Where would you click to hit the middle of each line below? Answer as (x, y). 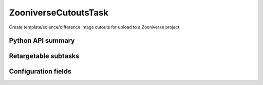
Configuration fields (40, 72)
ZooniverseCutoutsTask (59, 13)
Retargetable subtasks (44, 56)
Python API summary (42, 41)
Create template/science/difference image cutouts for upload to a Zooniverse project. (95, 27)
